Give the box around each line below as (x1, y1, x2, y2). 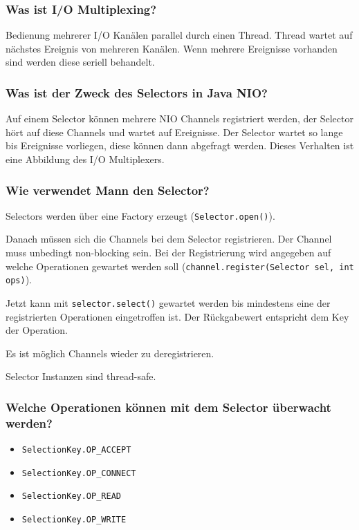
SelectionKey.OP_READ (21, 491, 121, 502)
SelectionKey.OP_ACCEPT (21, 445, 131, 455)
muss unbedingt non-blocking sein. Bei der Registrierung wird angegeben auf (6, 245, 331, 260)
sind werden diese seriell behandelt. (6, 55, 155, 69)
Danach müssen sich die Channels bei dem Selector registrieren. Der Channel (6, 231, 332, 246)
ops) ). (6, 272, 32, 287)
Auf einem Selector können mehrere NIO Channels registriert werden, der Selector (6, 111, 353, 126)
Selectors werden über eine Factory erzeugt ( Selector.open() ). (6, 208, 275, 223)
